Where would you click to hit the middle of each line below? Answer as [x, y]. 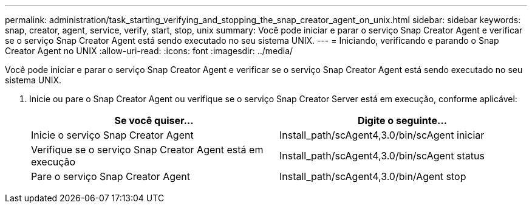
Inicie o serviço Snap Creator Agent [112, 135]
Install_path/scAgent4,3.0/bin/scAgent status [382, 156]
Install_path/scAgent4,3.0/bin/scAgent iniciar [382, 135]
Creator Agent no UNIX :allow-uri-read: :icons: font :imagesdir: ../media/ [149, 51]
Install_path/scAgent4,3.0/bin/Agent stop [373, 176]
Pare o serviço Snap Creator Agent [111, 176]
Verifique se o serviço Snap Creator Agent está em [147, 150]
